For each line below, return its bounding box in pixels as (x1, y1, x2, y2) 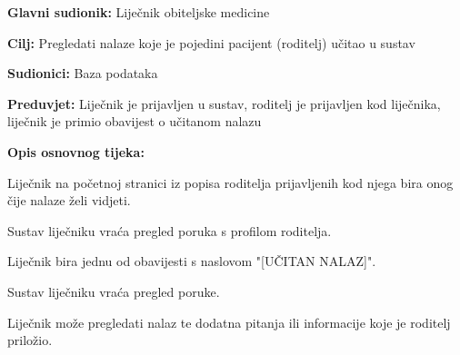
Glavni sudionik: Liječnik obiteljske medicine (7, 3, 270, 21)
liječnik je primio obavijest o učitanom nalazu (7, 112, 262, 131)
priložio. (7, 330, 53, 350)
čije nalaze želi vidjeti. (7, 191, 131, 210)
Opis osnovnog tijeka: (7, 142, 145, 161)
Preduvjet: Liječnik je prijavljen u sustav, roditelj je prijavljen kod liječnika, (7, 94, 441, 113)
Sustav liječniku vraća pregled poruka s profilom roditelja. (7, 221, 332, 240)
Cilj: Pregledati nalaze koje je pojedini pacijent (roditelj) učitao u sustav (7, 33, 415, 52)
